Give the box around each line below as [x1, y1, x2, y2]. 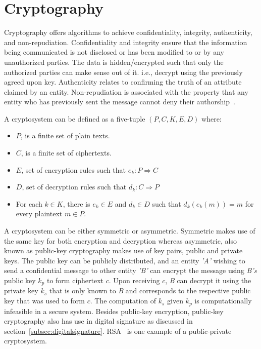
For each [16, 198, 42, 209]
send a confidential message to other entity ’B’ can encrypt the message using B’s [4, 265, 257, 276]
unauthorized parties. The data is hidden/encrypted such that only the [4, 56, 224, 67]
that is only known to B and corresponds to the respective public [49, 285, 251, 296]
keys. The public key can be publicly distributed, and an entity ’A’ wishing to [4, 255, 245, 265]
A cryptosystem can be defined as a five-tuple [4, 113, 145, 124]
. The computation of [90, 295, 156, 306]
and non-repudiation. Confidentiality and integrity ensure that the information [4, 36, 247, 47]
